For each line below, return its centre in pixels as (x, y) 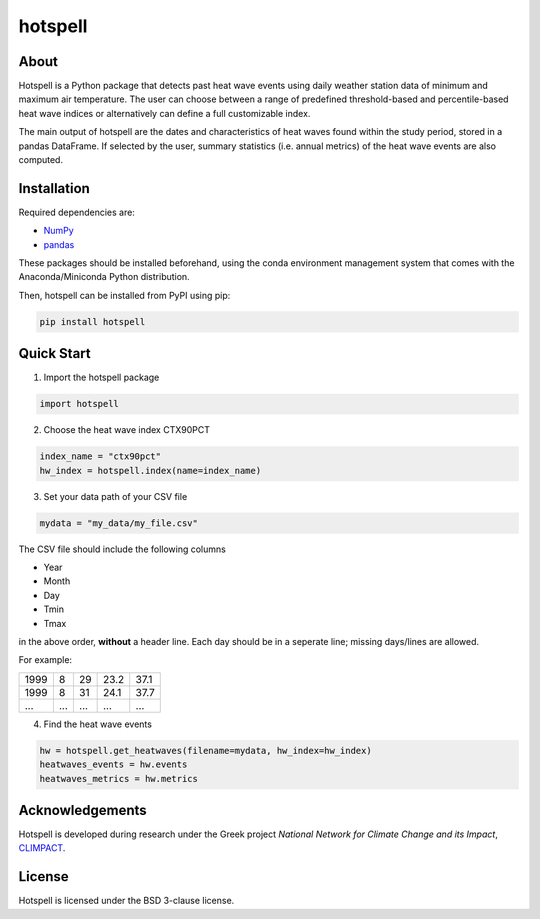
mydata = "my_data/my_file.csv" (119, 523)
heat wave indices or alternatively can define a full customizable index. (164, 113)
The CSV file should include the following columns (122, 549)
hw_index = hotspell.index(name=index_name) (150, 470)
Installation (54, 188)
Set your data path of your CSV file (115, 496)
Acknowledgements (82, 810)
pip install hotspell (92, 321)
